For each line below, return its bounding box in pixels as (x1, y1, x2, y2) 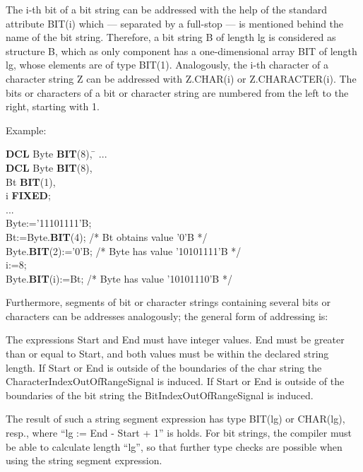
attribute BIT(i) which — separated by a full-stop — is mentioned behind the (6, 16, 344, 30)
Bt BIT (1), (6, 174, 56, 189)
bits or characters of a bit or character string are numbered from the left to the (6, 85, 349, 100)
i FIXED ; (6, 188, 51, 203)
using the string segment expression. (6, 453, 162, 468)
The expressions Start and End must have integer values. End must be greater (6, 332, 345, 347)
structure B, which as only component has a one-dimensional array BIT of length (6, 43, 357, 58)
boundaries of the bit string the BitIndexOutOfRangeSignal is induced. (6, 387, 314, 402)
